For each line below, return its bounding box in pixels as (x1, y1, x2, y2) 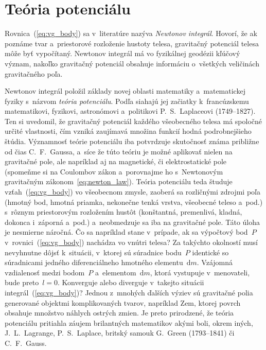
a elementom (95, 267, 136, 277)
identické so (192, 247, 229, 257)
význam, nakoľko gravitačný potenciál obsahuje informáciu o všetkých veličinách (5, 58, 259, 68)
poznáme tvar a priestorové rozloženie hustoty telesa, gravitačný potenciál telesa (5, 38, 259, 48)
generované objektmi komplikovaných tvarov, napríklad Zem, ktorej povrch (5, 297, 241, 308)
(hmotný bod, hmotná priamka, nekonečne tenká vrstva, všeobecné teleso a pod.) (5, 196, 263, 207)
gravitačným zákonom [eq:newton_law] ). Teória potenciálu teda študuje (5, 176, 233, 187)
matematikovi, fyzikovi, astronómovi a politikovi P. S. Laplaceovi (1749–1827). (5, 106, 256, 116)
